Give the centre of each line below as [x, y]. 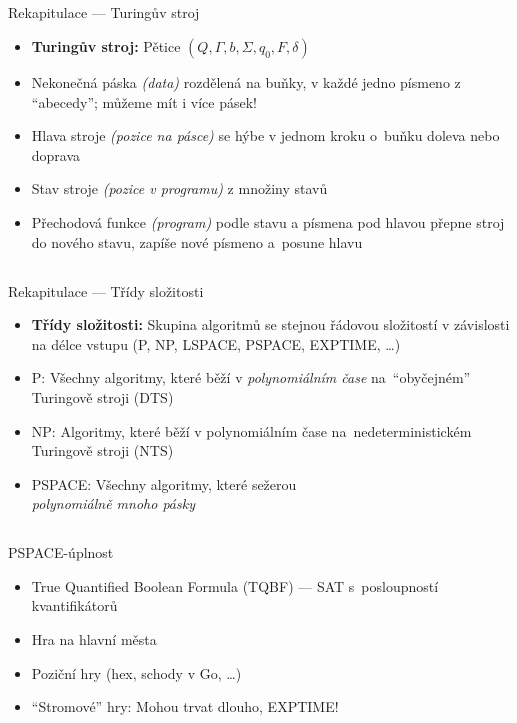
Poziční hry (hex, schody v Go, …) [136, 672]
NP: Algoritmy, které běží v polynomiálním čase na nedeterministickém [251, 430]
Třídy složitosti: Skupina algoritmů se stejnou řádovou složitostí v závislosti [270, 324]
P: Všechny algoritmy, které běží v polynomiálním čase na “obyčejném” [251, 377]
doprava [56, 154]
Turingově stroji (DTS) [102, 396]
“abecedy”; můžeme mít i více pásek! [144, 101]
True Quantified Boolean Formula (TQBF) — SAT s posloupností [235, 585]
